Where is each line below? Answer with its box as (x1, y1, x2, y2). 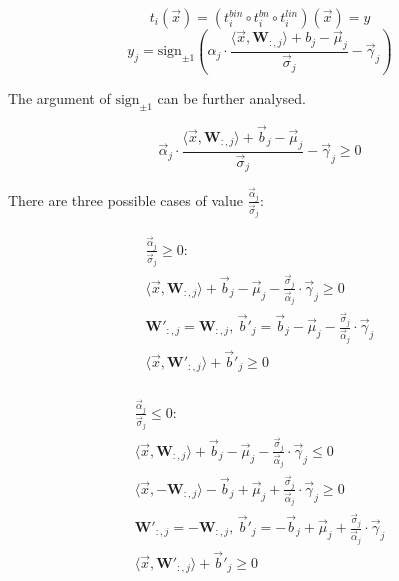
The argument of (8, 87, 111, 108)
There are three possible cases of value (8, 189, 243, 210)
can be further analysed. (157, 87, 306, 108)
